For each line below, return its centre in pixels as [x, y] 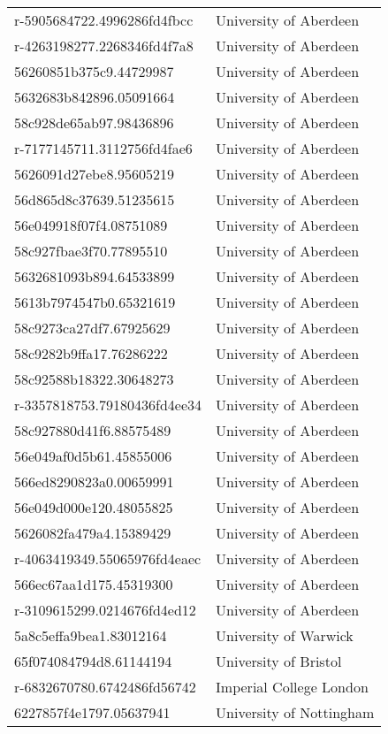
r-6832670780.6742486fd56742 [105, 687]
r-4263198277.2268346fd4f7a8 [104, 46]
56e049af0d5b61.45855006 [93, 456]
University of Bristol [279, 661]
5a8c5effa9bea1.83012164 [91, 635]
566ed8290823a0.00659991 [94, 482]
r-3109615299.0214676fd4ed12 [105, 610]
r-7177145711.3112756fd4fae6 [103, 148]
